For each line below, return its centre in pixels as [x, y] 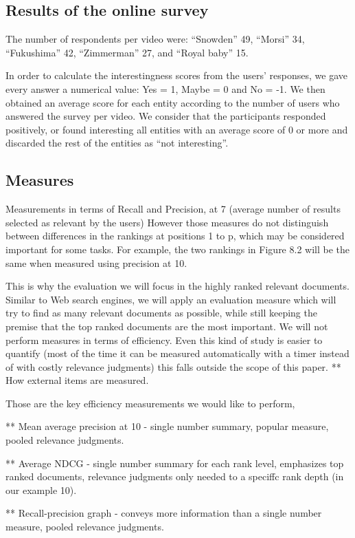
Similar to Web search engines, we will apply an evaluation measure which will [171, 299]
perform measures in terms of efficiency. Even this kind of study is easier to [164, 340]
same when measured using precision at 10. [96, 262]
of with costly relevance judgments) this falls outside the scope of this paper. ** [173, 366]
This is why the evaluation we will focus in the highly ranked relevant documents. [177, 286]
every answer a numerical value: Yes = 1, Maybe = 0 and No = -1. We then [165, 88]
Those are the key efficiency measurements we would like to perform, [150, 403]
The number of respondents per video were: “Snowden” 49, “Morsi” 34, [155, 39]
